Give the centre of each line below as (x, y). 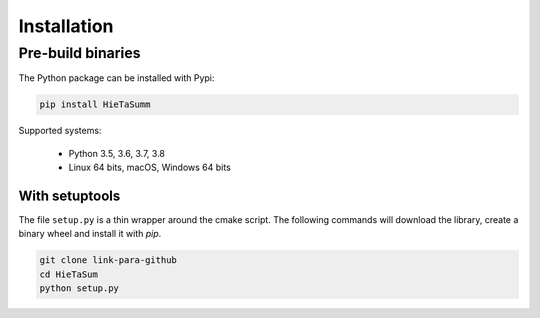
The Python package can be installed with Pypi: (116, 78)
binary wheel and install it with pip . (90, 234)
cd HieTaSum (69, 274)
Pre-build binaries (79, 53)
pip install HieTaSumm (95, 104)
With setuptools (69, 195)
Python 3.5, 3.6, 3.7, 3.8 (116, 153)
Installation (66, 26)
